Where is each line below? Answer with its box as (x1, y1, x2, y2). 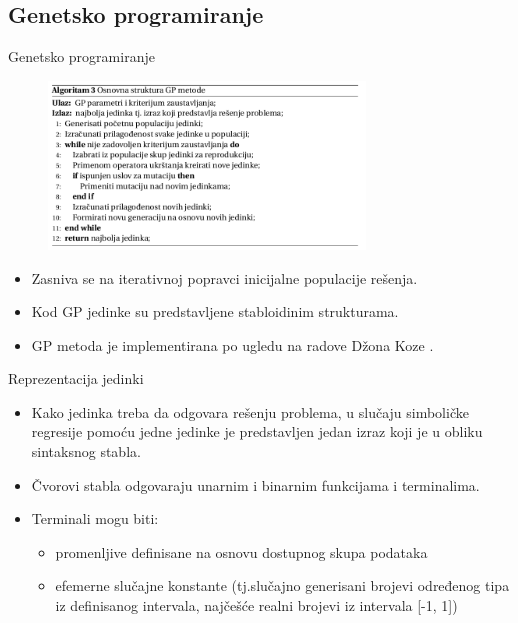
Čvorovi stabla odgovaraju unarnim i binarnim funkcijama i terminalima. (31, 474, 480, 495)
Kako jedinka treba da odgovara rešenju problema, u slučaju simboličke (31, 401, 469, 422)
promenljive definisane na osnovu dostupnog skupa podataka (55, 541, 428, 562)
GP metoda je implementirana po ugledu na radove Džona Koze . (31, 334, 434, 355)
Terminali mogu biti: (31, 508, 159, 529)
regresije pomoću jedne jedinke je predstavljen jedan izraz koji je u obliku (31, 421, 483, 442)
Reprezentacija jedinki (8, 368, 144, 389)
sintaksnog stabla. (31, 441, 141, 462)
